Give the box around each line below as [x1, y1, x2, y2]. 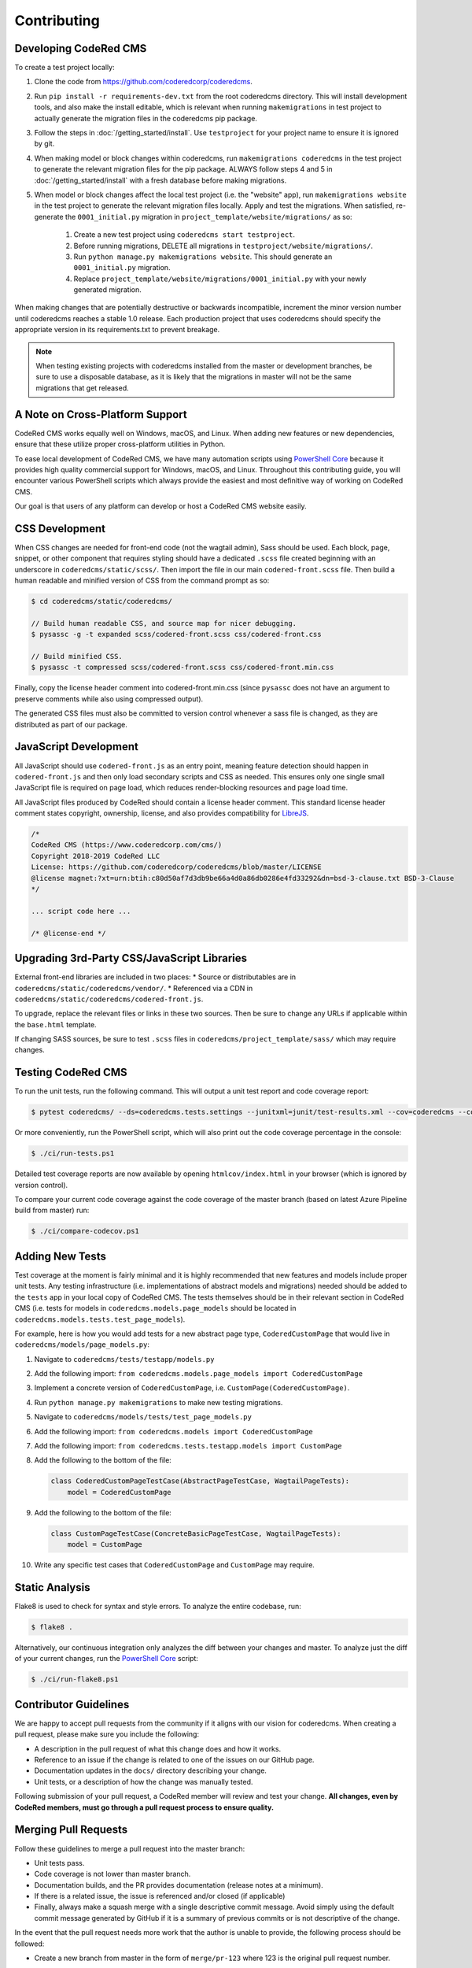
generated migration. [73, 285, 142, 294]
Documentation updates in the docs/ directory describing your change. [34, 1766, 267, 1775]
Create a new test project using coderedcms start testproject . [73, 230, 295, 239]
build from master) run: [14, 1205, 90, 1215]
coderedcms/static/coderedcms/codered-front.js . [14, 994, 204, 1004]
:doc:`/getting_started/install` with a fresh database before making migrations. [34, 176, 287, 185]
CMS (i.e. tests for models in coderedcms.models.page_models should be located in [14, 1304, 297, 1313]
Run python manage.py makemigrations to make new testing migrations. [34, 1397, 283, 1407]
